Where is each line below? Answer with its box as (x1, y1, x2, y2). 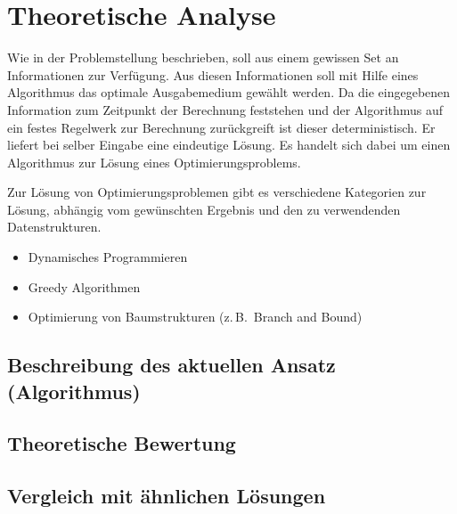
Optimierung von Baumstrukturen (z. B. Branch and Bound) (28, 307, 363, 326)
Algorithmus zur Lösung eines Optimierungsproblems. (7, 152, 301, 171)
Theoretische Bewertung (7, 429, 236, 457)
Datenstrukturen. (7, 217, 102, 236)
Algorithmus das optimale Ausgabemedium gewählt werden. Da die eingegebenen (7, 83, 451, 102)
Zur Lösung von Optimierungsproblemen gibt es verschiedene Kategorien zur (7, 183, 427, 201)
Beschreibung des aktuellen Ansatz (7, 351, 336, 379)
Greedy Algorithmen (28, 277, 141, 296)
